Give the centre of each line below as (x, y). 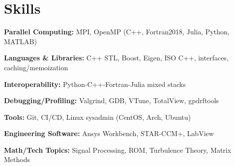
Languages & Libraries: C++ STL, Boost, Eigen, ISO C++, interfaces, (116, 58)
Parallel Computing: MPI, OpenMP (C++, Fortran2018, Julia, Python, (117, 32)
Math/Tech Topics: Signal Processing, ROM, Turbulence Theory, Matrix (118, 150)
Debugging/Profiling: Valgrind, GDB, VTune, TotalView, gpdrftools (112, 100)
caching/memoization (36, 67)
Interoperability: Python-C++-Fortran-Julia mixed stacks (95, 84)
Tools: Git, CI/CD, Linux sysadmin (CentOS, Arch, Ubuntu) (97, 117)
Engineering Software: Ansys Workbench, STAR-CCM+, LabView (109, 133)
